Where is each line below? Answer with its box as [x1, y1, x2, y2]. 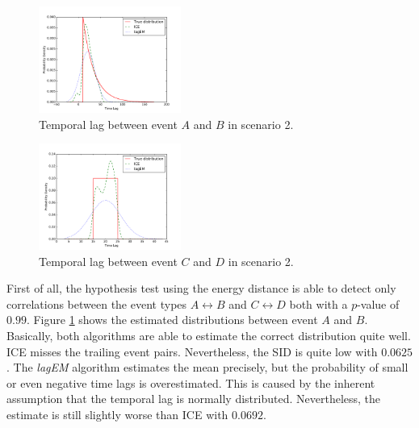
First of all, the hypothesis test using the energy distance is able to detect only [6, 280, 396, 297]
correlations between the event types [6, 295, 187, 312]
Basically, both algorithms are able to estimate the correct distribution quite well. [6, 327, 411, 344]
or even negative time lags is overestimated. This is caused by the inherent [6, 374, 375, 391]
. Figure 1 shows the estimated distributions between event [26, 311, 318, 328]
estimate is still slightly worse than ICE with [6, 406, 228, 423]
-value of [357, 295, 400, 312]
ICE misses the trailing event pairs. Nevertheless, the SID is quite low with [6, 343, 378, 359]
